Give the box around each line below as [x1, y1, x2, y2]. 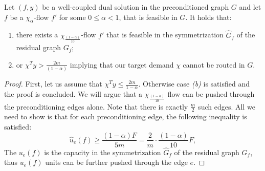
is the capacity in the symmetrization [44, 146, 161, 157]
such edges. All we [198, 101, 255, 112]
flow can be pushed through [167, 88, 255, 99]
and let [239, 2, 261, 12]
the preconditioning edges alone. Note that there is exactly [4, 101, 188, 112]
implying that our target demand [70, 59, 174, 70]
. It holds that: [185, 11, 232, 22]
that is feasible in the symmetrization [106, 29, 224, 40]
